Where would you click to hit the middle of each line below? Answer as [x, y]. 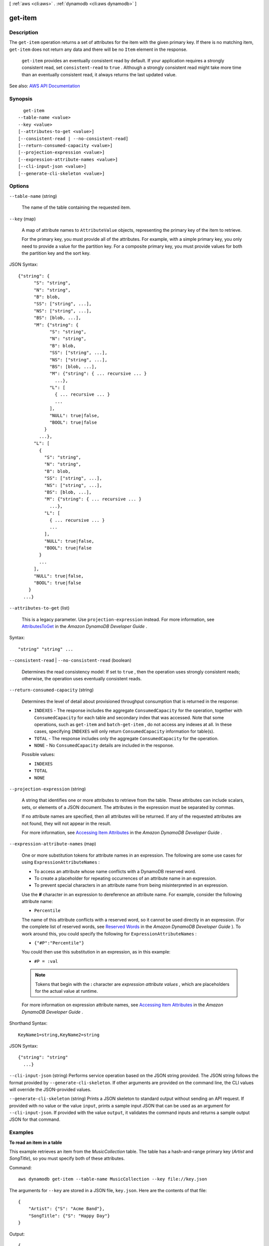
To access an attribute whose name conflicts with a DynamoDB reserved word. [115, 871]
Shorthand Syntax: [28, 1023]
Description [24, 32]
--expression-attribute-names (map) [53, 844]
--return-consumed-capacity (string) [52, 690]
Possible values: [38, 755]
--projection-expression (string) [48, 789]
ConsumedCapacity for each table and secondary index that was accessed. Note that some [129, 717]
